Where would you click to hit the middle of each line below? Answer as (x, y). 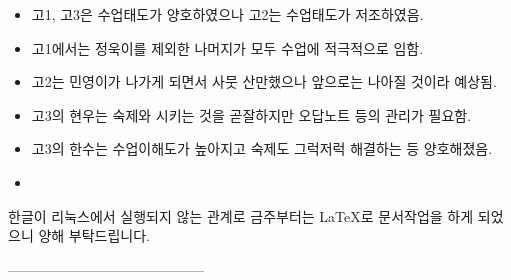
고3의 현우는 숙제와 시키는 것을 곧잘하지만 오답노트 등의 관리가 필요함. (251, 114)
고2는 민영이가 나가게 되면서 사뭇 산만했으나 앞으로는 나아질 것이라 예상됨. (264, 81)
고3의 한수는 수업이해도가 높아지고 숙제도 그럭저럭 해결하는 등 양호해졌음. (262, 148)
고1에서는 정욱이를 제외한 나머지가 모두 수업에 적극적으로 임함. (227, 47)
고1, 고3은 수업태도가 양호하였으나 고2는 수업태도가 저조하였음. (227, 14)
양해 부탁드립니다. (94, 235)
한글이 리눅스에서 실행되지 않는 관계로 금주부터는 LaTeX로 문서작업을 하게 (241, 215)
